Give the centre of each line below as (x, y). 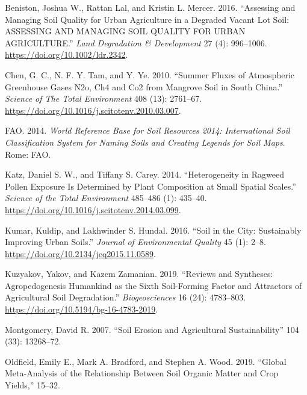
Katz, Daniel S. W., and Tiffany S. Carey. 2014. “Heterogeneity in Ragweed (145, 174)
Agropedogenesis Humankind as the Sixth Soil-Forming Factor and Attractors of (153, 285)
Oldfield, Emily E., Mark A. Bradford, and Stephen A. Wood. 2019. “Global (146, 361)
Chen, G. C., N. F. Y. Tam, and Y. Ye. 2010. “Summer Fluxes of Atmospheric (150, 74)
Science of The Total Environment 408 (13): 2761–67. (104, 98)
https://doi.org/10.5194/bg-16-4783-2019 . (82, 309)
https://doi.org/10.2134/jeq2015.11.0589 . (81, 253)
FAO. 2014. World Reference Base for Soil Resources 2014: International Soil (147, 130)
